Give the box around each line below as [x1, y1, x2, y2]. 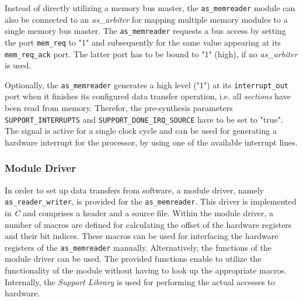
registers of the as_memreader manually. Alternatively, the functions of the [5, 241, 271, 253]
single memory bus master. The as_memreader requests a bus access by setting [5, 25, 286, 37]
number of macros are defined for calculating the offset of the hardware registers [5, 218, 292, 230]
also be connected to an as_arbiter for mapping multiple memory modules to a [5, 13, 288, 25]
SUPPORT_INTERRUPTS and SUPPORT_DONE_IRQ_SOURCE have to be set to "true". [5, 113, 283, 125]
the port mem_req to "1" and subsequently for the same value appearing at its [5, 36, 281, 48]
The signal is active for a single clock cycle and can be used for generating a [5, 124, 277, 137]
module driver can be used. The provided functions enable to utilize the [5, 252, 262, 265]
